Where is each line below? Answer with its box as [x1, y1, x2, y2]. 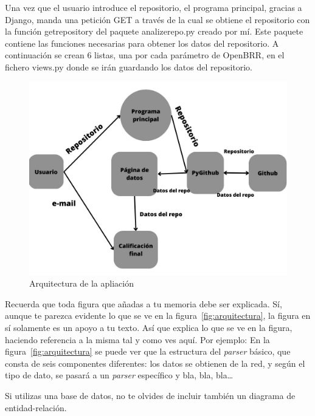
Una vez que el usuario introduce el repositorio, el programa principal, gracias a [5, 1, 302, 13]
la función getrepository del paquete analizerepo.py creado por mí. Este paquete [5, 25, 303, 38]
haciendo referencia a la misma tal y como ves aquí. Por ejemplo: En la [5, 333, 270, 346]
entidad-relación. [5, 401, 67, 414]
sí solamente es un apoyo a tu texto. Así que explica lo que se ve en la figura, [5, 321, 292, 333]
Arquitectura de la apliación [29, 277, 134, 290]
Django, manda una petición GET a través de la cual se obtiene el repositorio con [5, 13, 310, 26]
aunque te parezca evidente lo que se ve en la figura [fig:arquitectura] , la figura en [5, 309, 311, 322]
